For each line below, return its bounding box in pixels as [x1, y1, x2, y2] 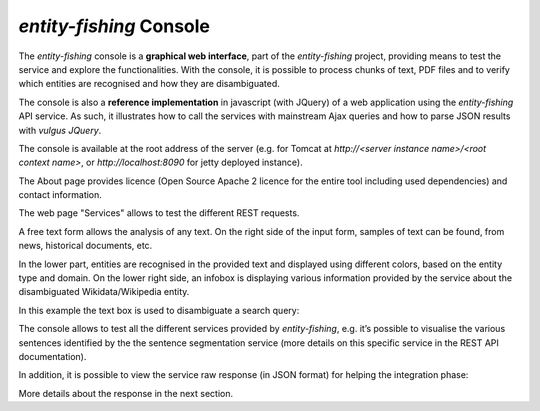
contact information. [18, 189, 102, 201]
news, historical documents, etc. [18, 240, 153, 252]
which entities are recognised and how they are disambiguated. [18, 78, 280, 90]
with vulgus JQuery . [18, 124, 102, 136]
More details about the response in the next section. [18, 387, 234, 399]
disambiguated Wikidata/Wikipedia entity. [18, 286, 190, 298]
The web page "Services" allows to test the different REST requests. [18, 207, 300, 219]
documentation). [18, 350, 87, 362]
